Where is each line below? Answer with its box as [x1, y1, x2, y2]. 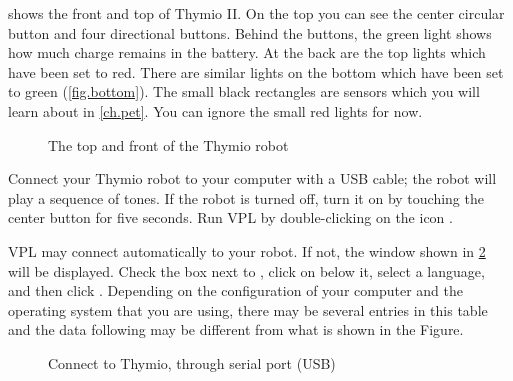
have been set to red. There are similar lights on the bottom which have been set [8, 61, 504, 82]
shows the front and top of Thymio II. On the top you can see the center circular [8, 3, 505, 23]
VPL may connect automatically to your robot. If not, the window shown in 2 [8, 240, 486, 261]
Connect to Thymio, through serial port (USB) [48, 352, 336, 373]
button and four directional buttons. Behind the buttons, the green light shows [8, 22, 492, 43]
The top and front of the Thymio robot [48, 134, 289, 155]
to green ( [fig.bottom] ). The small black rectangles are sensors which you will [8, 81, 480, 102]
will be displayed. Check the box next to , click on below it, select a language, [8, 260, 485, 281]
